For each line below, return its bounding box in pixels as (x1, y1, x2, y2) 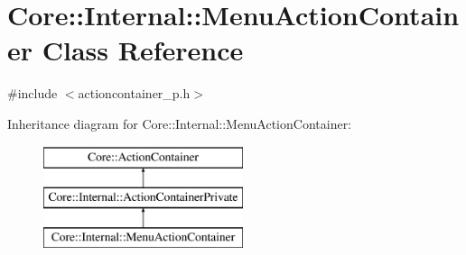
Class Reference (42, 32, 244, 68)
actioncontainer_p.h (78, 84, 191, 103)
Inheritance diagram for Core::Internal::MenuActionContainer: (7, 114, 352, 132)
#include (7, 84, 58, 103)
